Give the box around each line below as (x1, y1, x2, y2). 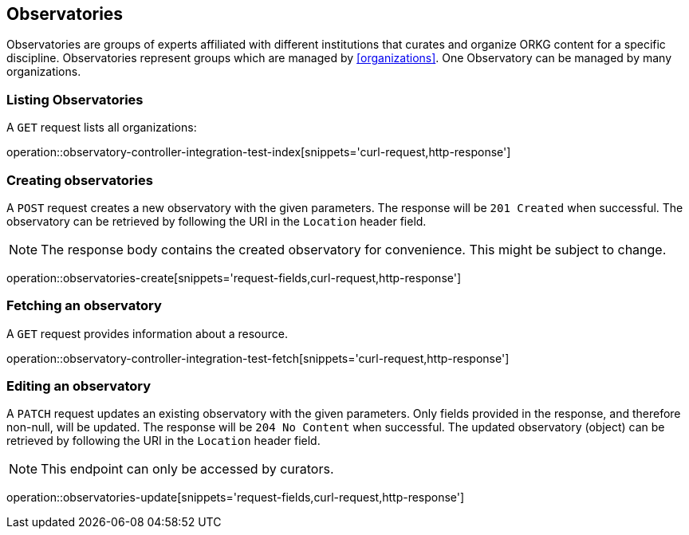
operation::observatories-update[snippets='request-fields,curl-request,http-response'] (6, 490, 465, 505)
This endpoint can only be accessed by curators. (41, 461, 334, 478)
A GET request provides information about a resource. (6, 326, 288, 340)
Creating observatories (6, 171, 153, 188)
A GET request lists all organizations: (6, 120, 197, 135)
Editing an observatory (6, 378, 152, 395)
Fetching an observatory (6, 297, 162, 314)
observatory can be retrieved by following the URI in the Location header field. (6, 214, 427, 228)
